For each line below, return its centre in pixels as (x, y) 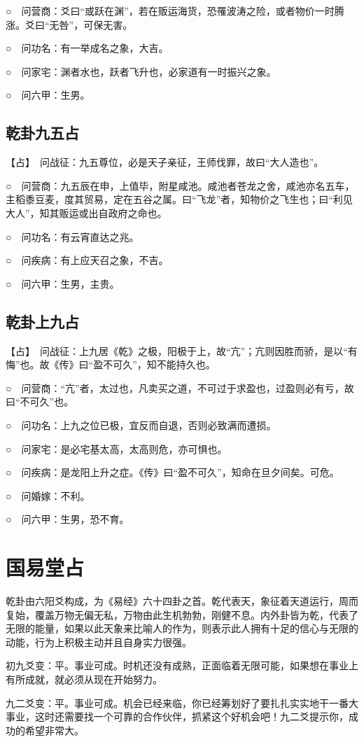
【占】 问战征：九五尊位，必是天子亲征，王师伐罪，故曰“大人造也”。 (165, 162)
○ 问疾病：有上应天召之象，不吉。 (87, 260)
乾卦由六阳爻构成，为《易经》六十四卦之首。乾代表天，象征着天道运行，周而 (182, 601)
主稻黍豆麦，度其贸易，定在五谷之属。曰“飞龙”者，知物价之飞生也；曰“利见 (179, 199)
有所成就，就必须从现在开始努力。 (84, 679)
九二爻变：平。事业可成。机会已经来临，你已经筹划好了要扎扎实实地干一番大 (182, 702)
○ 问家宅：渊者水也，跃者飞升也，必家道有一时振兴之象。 (141, 71)
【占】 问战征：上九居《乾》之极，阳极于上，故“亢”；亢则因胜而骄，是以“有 (182, 350)
